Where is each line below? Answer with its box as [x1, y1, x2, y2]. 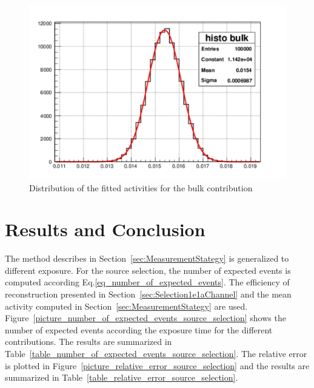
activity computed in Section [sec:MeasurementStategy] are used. [5, 299, 248, 312]
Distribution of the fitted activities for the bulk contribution [29, 181, 253, 194]
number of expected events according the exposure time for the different [5, 323, 273, 336]
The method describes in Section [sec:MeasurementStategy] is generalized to [5, 252, 289, 265]
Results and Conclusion [5, 217, 205, 242]
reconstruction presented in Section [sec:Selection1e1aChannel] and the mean [5, 288, 292, 301]
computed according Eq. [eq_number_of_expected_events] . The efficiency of [5, 276, 290, 288]
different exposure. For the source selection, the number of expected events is [5, 264, 291, 276]
